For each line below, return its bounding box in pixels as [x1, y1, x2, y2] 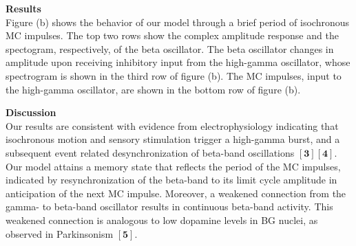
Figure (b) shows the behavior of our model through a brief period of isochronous [6, 14, 349, 29]
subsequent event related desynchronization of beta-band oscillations [6, 145, 295, 159]
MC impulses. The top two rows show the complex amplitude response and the [6, 28, 339, 43]
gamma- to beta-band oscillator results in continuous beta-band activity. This [6, 199, 333, 214]
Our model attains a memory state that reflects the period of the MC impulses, [6, 159, 341, 173]
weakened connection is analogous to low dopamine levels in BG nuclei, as [6, 212, 318, 227]
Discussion [6, 105, 56, 120]
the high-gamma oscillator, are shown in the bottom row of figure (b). [6, 82, 301, 96]
